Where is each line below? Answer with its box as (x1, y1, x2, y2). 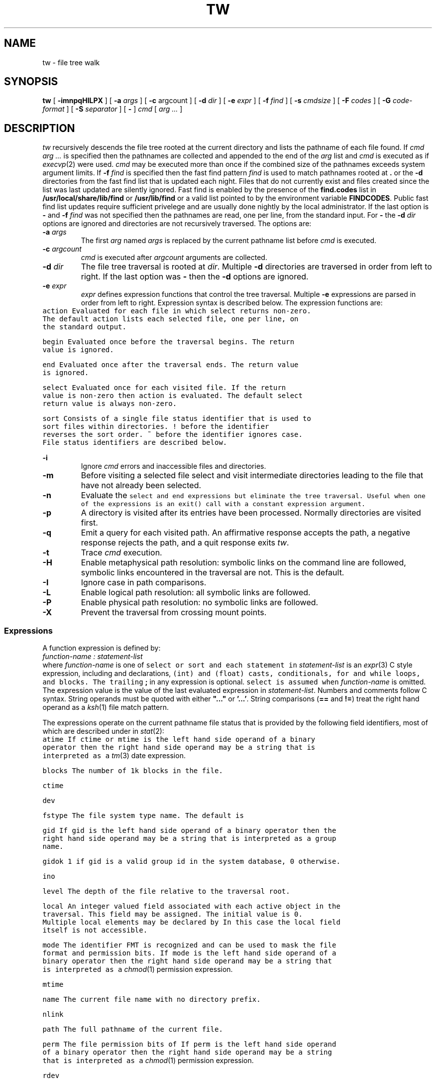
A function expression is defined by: (42, 644, 161, 653)
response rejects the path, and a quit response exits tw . (81, 538, 289, 548)
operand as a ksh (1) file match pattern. (42, 703, 169, 712)
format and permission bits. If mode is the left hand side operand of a (42, 949, 336, 957)
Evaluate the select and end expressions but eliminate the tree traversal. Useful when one (81, 490, 426, 501)
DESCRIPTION (4, 122, 75, 135)
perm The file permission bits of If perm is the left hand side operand (42, 1040, 336, 1049)
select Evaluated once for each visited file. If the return (42, 384, 286, 392)
